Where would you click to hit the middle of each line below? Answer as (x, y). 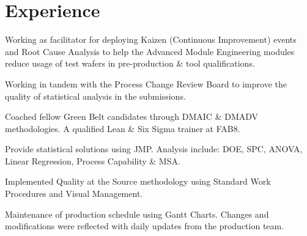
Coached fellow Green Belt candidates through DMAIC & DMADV (132, 116)
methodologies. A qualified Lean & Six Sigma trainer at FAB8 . (123, 128)
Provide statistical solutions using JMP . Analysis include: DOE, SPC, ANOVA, (154, 149)
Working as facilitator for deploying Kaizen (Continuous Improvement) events (151, 39)
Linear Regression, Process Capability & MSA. (93, 160)
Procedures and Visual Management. (74, 194)
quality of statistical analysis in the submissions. (95, 96)
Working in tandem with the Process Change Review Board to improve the (146, 83)
